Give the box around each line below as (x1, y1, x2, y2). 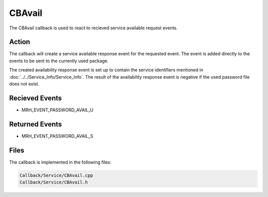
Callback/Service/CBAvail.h (19, 180, 88, 185)
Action (9, 38, 30, 46)
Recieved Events (9, 94, 62, 102)
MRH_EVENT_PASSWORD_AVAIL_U (21, 107, 94, 113)
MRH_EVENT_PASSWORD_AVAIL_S (21, 133, 94, 139)
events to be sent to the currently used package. (9, 58, 109, 64)
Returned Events (9, 120, 62, 128)
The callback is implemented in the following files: (9, 159, 112, 165)
